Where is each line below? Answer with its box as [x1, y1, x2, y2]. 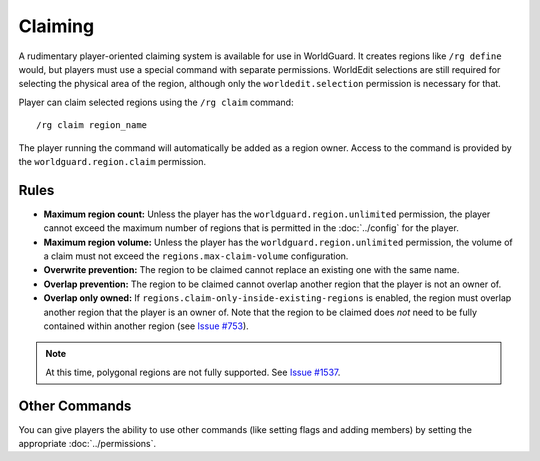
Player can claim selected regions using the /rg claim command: [18, 96, 294, 108]
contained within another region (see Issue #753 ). [43, 320, 249, 332]
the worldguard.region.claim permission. [18, 155, 207, 167]
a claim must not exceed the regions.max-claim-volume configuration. [43, 250, 349, 262]
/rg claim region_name [36, 120, 148, 131]
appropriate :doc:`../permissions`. [18, 438, 157, 449]
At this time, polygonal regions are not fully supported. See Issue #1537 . [45, 366, 341, 378]
